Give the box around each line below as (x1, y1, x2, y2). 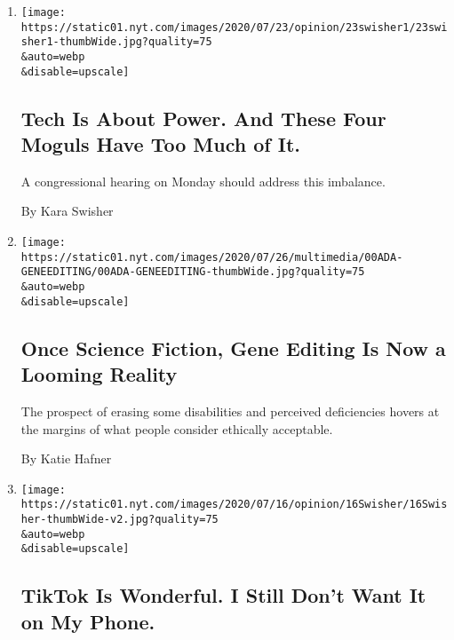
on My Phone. (20, 607, 155, 635)
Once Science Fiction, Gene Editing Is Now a (20, 334, 446, 361)
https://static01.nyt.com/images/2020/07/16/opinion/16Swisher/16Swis (20, 498, 448, 511)
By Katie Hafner (20, 449, 112, 468)
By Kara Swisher (20, 201, 114, 220)
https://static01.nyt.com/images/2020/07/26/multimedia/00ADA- (20, 250, 403, 264)
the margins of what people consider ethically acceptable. (20, 419, 333, 438)
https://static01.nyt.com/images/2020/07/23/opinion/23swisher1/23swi (20, 20, 448, 34)
